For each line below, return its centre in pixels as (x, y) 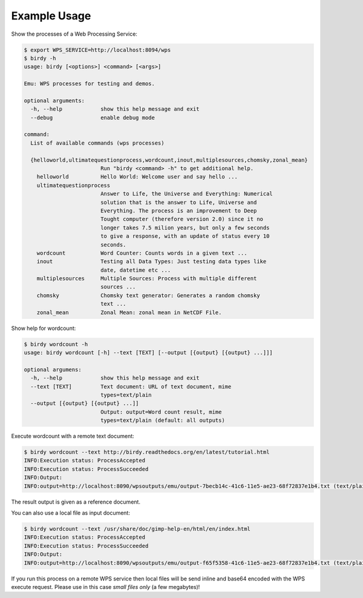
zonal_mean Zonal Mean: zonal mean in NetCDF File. (129, 312)
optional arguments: (54, 100)
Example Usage (51, 16)
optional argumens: (53, 370)
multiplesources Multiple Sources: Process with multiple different (147, 279)
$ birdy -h (40, 58)
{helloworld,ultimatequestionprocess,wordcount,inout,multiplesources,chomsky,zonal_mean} (169, 160)
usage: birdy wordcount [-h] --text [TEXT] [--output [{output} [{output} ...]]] (149, 353)
